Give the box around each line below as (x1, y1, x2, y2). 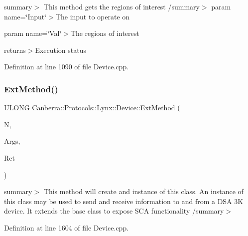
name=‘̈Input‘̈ (4, 11, 47, 21)
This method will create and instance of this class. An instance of (43, 186, 244, 197)
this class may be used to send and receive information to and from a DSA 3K (4, 196, 244, 206)
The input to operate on (55, 11, 130, 21)
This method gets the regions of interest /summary (43, 1, 200, 11)
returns (4, 44, 26, 55)
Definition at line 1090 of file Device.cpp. (4, 61, 129, 72)
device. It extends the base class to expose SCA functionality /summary (4, 206, 224, 216)
